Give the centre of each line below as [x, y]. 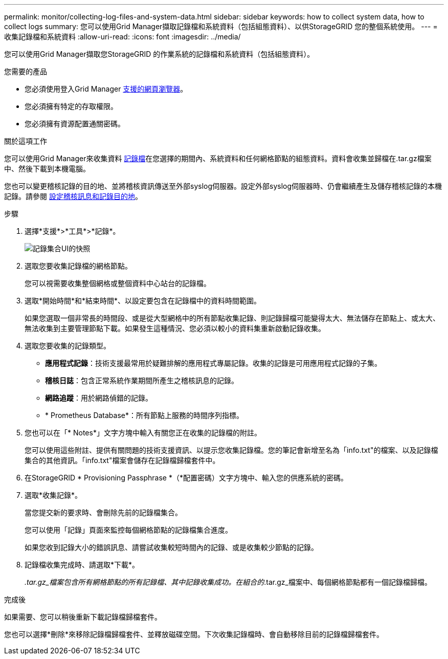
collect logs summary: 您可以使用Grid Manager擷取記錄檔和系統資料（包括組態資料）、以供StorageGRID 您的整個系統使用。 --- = [221, 26]
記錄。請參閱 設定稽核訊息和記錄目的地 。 [73, 196]
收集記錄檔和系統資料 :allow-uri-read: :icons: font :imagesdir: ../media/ [122, 37]
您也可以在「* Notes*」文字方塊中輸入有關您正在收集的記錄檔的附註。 [143, 433]
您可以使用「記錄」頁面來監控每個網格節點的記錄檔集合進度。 [128, 530]
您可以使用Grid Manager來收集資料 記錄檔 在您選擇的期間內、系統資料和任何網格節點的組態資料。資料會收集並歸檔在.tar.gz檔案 [218, 158]
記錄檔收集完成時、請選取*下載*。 [82, 565]
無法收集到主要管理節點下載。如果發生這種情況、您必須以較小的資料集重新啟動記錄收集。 [175, 328]
